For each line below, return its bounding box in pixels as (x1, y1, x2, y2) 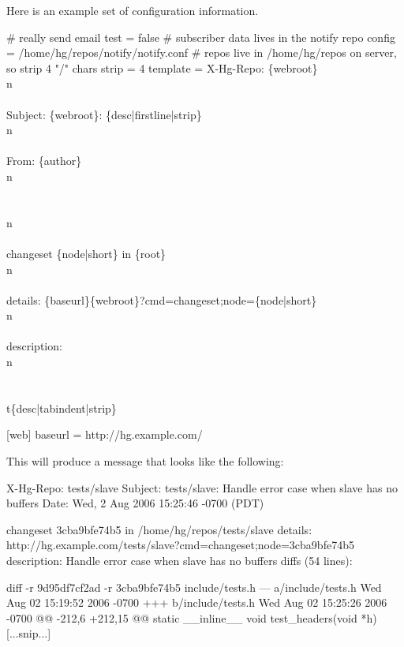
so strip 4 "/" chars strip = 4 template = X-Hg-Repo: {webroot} (6, 59, 318, 76)
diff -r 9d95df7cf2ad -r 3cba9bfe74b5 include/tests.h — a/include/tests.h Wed (6, 578, 382, 595)
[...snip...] (6, 625, 51, 641)
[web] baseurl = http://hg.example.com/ (6, 426, 203, 443)
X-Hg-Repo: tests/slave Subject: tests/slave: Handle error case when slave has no (6, 479, 398, 496)
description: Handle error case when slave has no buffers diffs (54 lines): (6, 552, 353, 568)
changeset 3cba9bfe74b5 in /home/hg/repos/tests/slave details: (6, 521, 312, 537)
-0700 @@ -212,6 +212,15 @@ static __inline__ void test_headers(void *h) (6, 609, 377, 626)
